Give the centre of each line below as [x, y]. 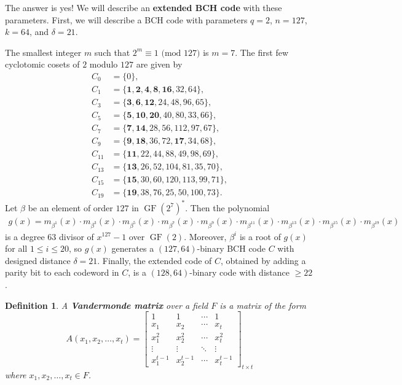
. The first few [262, 52]
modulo [104, 64]
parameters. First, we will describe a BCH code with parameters [126, 19]
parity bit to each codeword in [62, 272]
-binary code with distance [239, 272]
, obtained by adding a [263, 260]
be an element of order [70, 207]
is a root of [260, 236]
